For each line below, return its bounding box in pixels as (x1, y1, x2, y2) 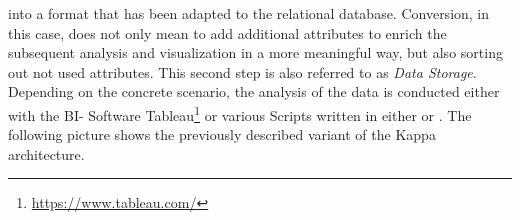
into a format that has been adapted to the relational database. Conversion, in (8, 3, 490, 23)
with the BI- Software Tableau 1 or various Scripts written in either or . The (8, 101, 472, 125)
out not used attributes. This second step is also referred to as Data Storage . (8, 61, 477, 82)
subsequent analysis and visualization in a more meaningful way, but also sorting (8, 42, 503, 63)
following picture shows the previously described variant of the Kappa (8, 124, 436, 145)
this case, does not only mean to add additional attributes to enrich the (8, 22, 447, 43)
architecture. (8, 143, 85, 164)
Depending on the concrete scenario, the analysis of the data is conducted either (8, 81, 500, 102)
